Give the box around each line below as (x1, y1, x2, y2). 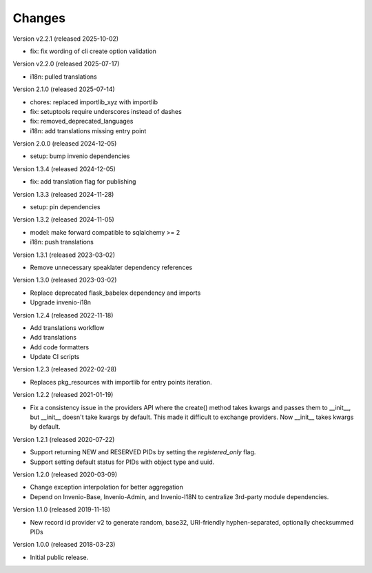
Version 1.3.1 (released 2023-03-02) (12, 251, 116, 259)
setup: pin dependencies (30, 203, 101, 211)
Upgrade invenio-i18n (30, 298, 92, 307)
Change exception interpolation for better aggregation (30, 483, 184, 492)
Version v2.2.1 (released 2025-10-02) (12, 35, 119, 43)
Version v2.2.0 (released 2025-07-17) (12, 59, 120, 68)
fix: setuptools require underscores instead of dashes (30, 107, 182, 115)
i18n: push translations (30, 238, 94, 246)
